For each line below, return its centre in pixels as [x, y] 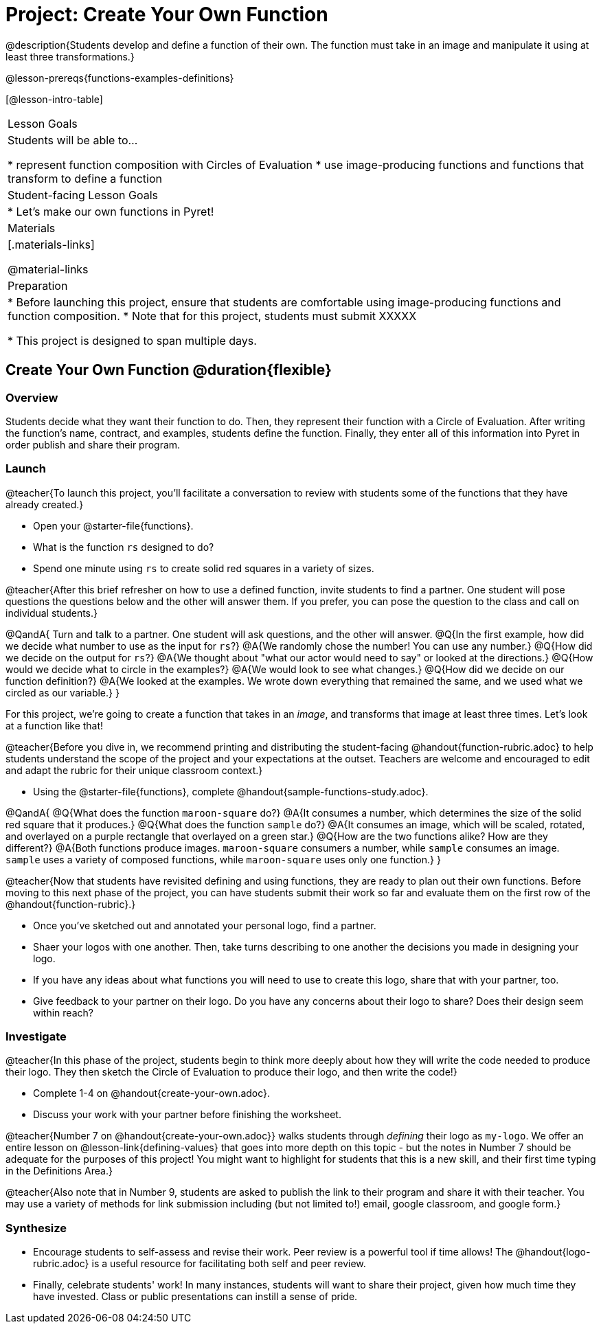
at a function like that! [55, 725]
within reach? [63, 1012]
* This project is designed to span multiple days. [132, 340]
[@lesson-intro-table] [54, 99]
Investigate [36, 1037]
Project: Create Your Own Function [167, 14]
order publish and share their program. [93, 444]
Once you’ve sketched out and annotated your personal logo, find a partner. [205, 925]
